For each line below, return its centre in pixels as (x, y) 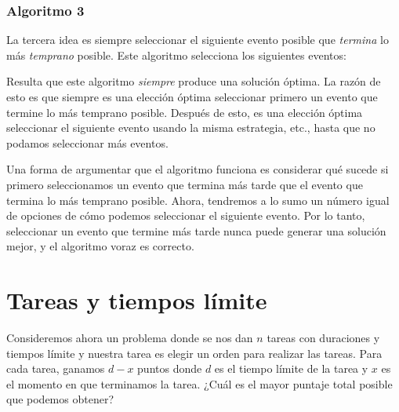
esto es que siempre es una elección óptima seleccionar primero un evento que (192, 97)
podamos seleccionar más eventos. (87, 142)
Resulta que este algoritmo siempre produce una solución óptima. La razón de (194, 81)
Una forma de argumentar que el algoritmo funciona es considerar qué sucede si (198, 169)
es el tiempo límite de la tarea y (291, 368)
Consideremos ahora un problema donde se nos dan (130, 338)
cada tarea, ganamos (56, 368)
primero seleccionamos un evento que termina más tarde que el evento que (185, 184)
